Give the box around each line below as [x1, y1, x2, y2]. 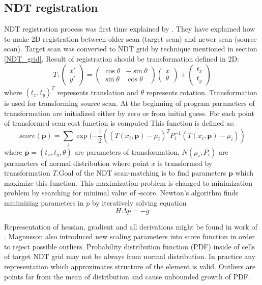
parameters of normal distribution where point [4, 157, 149, 168]
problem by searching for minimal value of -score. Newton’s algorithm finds [4, 187, 239, 198]
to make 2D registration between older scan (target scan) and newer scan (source [4, 33, 257, 44]
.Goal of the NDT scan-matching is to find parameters [56, 167, 226, 178]
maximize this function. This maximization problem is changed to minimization [4, 177, 252, 188]
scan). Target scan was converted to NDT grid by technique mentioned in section [4, 43, 257, 54]
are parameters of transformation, [74, 146, 180, 157]
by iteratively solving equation [92, 197, 187, 208]
